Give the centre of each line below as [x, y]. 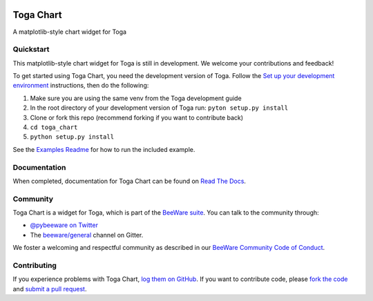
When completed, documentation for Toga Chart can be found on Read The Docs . [130, 181]
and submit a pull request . [50, 289]
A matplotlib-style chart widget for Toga [70, 32]
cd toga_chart [54, 127]
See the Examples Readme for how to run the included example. [104, 149]
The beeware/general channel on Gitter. [87, 235]
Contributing [35, 265]
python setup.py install [72, 137]
